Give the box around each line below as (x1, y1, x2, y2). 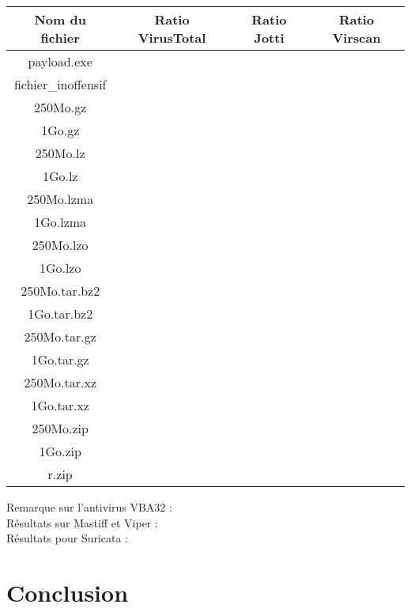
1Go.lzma (34, 213, 87, 231)
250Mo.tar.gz (24, 327, 96, 346)
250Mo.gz (34, 98, 87, 116)
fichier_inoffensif (13, 75, 107, 93)
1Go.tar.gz (31, 350, 89, 368)
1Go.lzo (39, 259, 81, 277)
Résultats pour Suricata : (6, 530, 129, 546)
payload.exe (28, 52, 92, 70)
